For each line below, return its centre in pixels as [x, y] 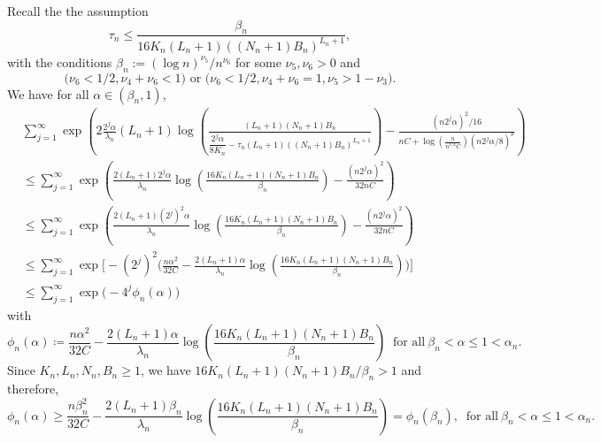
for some [258, 61]
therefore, [33, 388]
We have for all [48, 93]
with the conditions [60, 61]
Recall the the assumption [78, 11]
